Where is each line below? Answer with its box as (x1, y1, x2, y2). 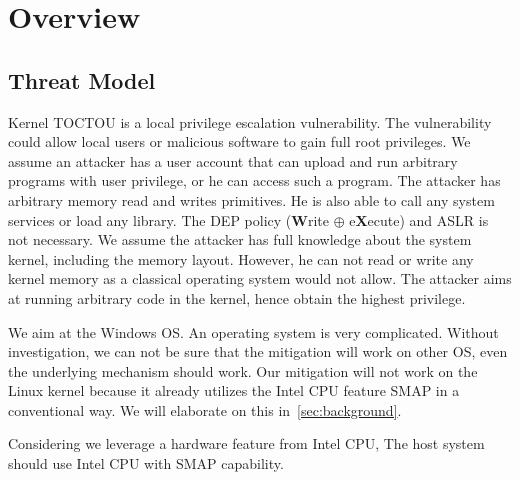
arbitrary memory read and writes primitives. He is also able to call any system (8, 189, 495, 210)
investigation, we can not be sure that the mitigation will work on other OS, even (8, 341, 508, 362)
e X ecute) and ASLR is (349, 209, 489, 230)
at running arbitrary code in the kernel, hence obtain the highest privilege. (8, 287, 466, 308)
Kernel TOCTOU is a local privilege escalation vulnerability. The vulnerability (8, 111, 492, 132)
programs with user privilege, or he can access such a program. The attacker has (8, 170, 501, 191)
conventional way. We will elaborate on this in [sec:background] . (8, 399, 402, 420)
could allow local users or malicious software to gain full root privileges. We (8, 131, 471, 152)
